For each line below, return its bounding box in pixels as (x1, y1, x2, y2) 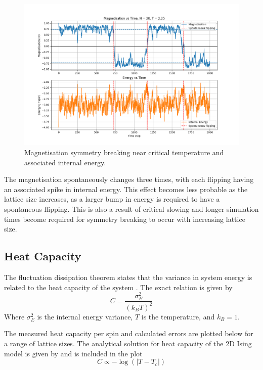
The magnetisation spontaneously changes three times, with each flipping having (4, 174, 254, 184)
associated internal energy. (24, 157, 106, 167)
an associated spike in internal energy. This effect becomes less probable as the (4, 183, 248, 194)
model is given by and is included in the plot (4, 348, 143, 358)
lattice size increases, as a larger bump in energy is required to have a (4, 194, 220, 204)
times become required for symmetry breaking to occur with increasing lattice (4, 213, 245, 224)
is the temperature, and (141, 311, 215, 321)
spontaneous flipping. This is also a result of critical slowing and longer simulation (4, 204, 259, 214)
